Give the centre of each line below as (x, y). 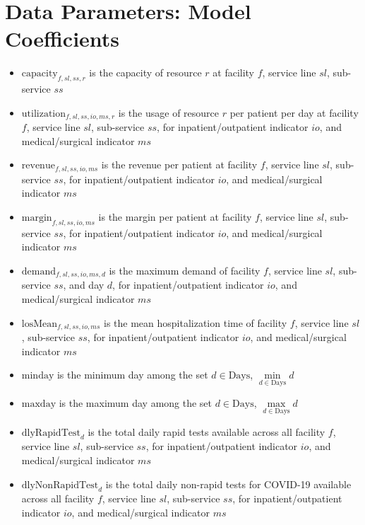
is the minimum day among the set (132, 375)
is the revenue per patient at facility (179, 165)
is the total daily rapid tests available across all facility (207, 431)
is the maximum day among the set (136, 403)
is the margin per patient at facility (175, 216)
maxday (39, 404)
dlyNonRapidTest (60, 485)
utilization (44, 114)
